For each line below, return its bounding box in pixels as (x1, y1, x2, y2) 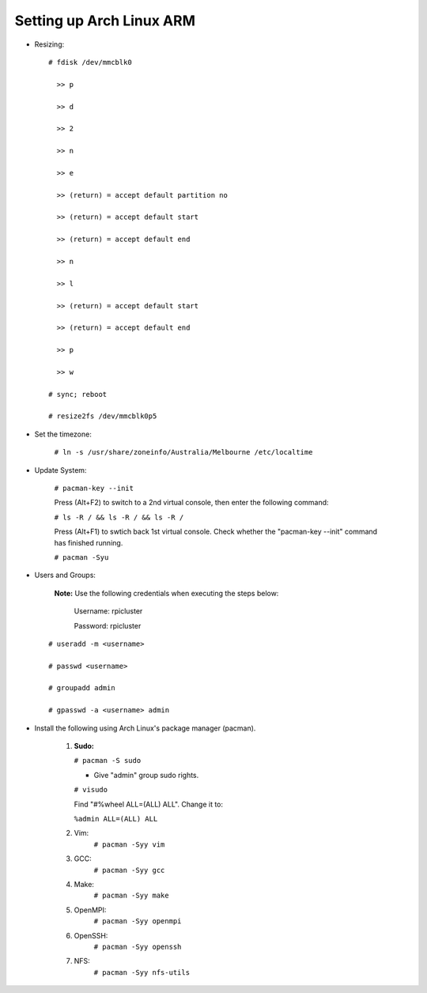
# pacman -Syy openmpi (93, 917, 182, 926)
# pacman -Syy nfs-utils (93, 968, 190, 976)
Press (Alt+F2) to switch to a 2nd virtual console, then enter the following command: (54, 498, 329, 508)
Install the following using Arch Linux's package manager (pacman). (34, 723, 256, 733)
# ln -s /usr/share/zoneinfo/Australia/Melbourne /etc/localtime (54, 447, 313, 457)
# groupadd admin (48, 684, 115, 693)
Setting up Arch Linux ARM (14, 12, 195, 29)
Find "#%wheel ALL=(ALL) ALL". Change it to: (74, 799, 224, 809)
